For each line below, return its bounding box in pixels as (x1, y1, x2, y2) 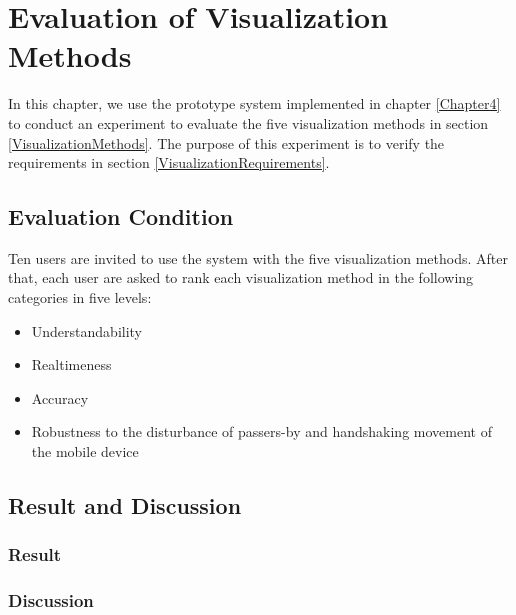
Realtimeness (31, 354, 112, 375)
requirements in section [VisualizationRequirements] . (8, 152, 330, 173)
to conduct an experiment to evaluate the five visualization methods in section (8, 112, 489, 133)
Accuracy (31, 387, 89, 408)
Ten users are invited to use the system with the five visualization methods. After (8, 247, 508, 268)
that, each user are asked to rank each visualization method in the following (8, 267, 474, 288)
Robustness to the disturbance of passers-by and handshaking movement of (31, 421, 492, 442)
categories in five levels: (8, 287, 152, 308)
